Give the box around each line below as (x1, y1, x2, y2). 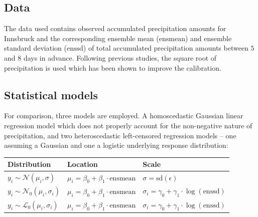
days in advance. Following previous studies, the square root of (23, 52, 217, 63)
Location (67, 159, 98, 169)
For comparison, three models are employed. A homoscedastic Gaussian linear (4, 110, 243, 121)
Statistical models (4, 87, 98, 102)
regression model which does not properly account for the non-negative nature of (4, 120, 252, 130)
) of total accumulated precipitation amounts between (83, 43, 248, 53)
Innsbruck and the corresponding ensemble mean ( (4, 33, 159, 43)
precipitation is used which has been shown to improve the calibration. (4, 62, 221, 73)
